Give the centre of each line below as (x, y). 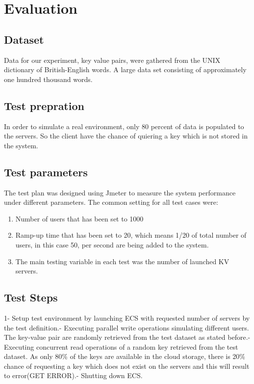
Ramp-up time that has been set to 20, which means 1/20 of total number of (131, 235)
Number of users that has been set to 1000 (79, 218)
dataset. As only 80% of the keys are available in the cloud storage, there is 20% (125, 356)
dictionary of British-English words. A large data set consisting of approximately (125, 69)
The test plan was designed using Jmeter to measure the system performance (120, 192)
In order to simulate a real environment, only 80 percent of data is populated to (124, 126)
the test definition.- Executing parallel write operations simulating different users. (127, 327)
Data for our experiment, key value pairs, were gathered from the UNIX (112, 60)
